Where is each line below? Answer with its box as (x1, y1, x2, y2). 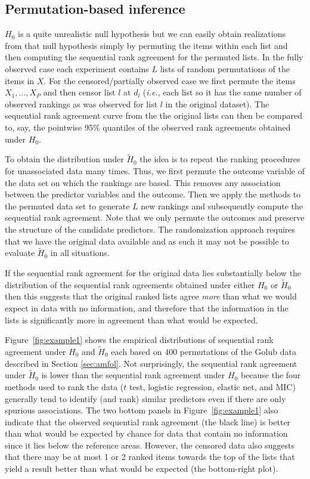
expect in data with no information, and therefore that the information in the (5, 301, 289, 314)
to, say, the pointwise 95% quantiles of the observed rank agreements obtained (5, 120, 291, 133)
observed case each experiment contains (5, 62, 149, 75)
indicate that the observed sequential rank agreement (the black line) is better (5, 415, 291, 428)
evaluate (5, 246, 35, 259)
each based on (111, 345, 162, 357)
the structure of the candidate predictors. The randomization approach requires (5, 222, 296, 235)
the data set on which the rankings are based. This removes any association (5, 176, 281, 188)
